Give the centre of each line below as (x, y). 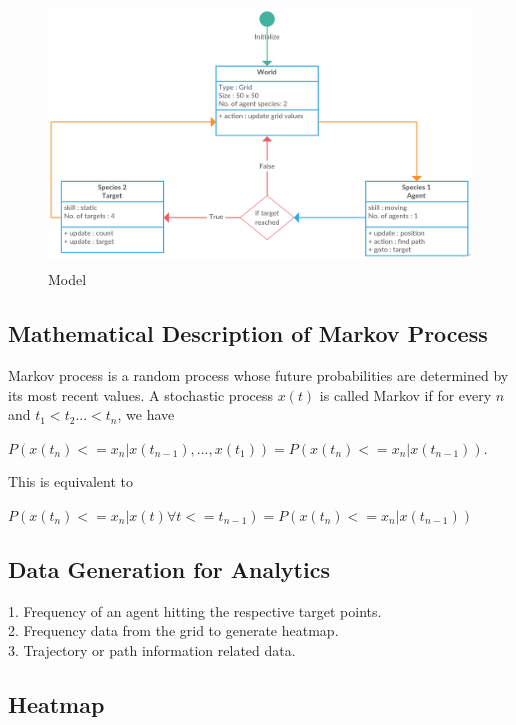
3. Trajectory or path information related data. (152, 649)
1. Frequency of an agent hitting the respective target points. (195, 610)
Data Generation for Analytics (169, 568)
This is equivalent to (70, 481)
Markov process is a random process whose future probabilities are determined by (258, 374)
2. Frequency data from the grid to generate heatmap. (173, 630)
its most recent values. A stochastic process (140, 394)
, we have (146, 414)
